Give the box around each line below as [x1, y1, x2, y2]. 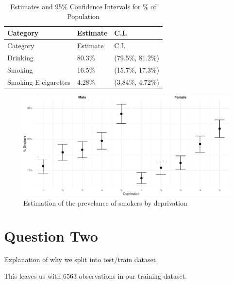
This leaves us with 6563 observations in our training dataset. [4, 270, 187, 281]
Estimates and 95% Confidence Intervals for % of [10, 1, 156, 11]
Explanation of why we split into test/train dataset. [4, 254, 158, 265]
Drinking [7, 52, 33, 62]
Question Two [4, 226, 98, 246]
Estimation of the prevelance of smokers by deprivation [23, 197, 187, 208]
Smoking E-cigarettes [7, 76, 70, 87]
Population [67, 11, 100, 21]
